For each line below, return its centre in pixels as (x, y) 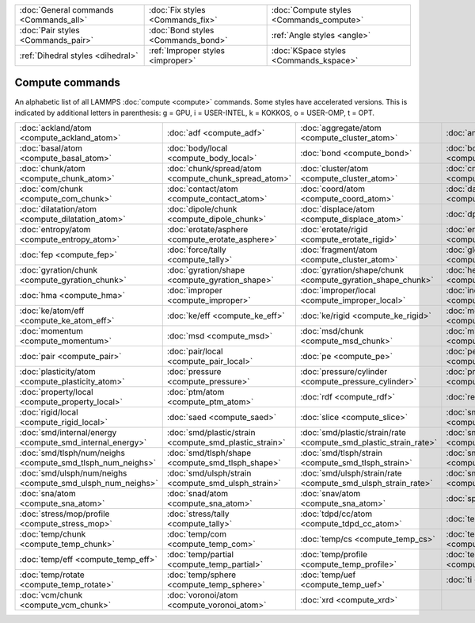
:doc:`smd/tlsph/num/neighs (72, 453)
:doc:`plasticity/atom (57, 372)
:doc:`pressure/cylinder (344, 372)
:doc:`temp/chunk (53, 534)
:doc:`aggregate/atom (341, 128)
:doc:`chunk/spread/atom (214, 169)
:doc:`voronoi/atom (202, 595)
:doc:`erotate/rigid (334, 230)
